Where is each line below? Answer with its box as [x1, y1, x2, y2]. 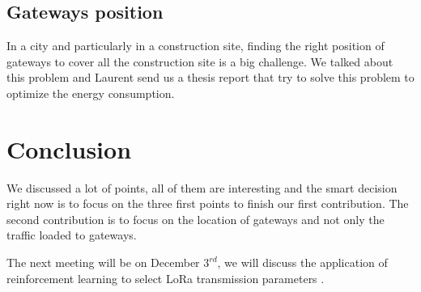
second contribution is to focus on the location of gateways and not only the [6, 210, 385, 227]
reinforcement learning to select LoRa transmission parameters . [6, 269, 325, 286]
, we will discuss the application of [217, 254, 388, 271]
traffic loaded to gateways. [6, 226, 137, 243]
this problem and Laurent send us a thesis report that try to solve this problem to [6, 69, 415, 86]
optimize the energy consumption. [6, 84, 175, 101]
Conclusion [6, 132, 132, 165]
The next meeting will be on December [6, 254, 200, 271]
